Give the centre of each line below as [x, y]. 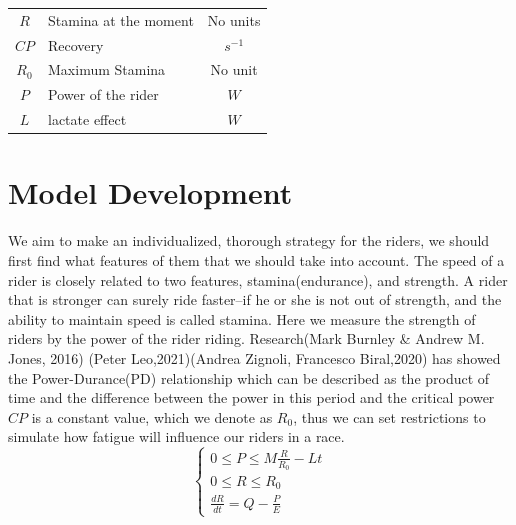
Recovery [76, 44]
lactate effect [87, 119]
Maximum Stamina [107, 69]
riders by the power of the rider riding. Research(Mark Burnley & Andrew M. [246, 338]
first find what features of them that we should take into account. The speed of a [256, 259]
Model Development [150, 192]
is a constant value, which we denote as [152, 416]
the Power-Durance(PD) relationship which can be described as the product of [249, 377]
